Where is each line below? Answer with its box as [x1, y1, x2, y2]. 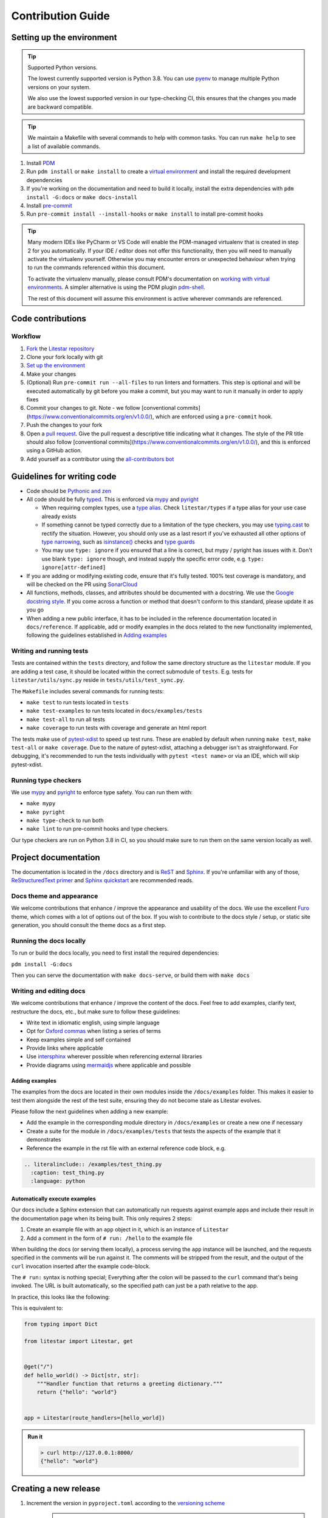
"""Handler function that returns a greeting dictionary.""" [36, 1380, 223, 1387]
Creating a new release [11, 1483, 100, 1494]
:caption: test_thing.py [30, 1169, 104, 1176]
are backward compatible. [27, 103, 94, 111]
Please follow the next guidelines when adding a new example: [11, 1108, 168, 1115]
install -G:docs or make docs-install [26, 193, 138, 200]
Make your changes [26, 370, 76, 378]
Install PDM [26, 160, 55, 167]
